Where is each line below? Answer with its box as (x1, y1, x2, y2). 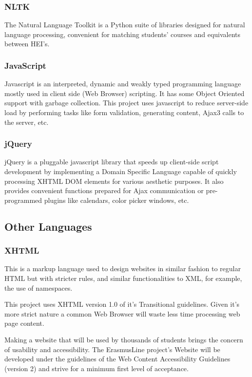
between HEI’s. (4, 39, 50, 49)
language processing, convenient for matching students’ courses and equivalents (4, 29, 241, 39)
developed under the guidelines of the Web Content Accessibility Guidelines (4, 354, 231, 364)
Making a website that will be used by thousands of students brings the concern (4, 334, 243, 344)
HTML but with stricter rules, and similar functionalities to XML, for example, (4, 273, 242, 283)
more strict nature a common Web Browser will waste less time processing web (4, 308, 240, 318)
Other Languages (4, 218, 92, 234)
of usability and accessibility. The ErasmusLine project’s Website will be (4, 344, 220, 354)
